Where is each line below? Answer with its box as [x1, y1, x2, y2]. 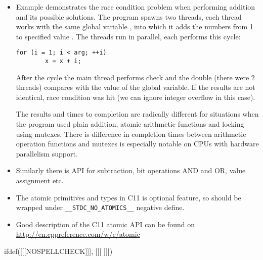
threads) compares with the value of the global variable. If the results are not [16, 82, 255, 92]
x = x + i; [45, 58, 81, 65]
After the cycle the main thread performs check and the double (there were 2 [16, 72, 255, 82]
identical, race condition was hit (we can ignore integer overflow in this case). [16, 91, 255, 102]
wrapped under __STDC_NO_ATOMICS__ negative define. [16, 202, 185, 213]
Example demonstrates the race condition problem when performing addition [16, 2, 255, 12]
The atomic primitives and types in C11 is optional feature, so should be [16, 192, 241, 202]
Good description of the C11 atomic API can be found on [16, 219, 195, 229]
